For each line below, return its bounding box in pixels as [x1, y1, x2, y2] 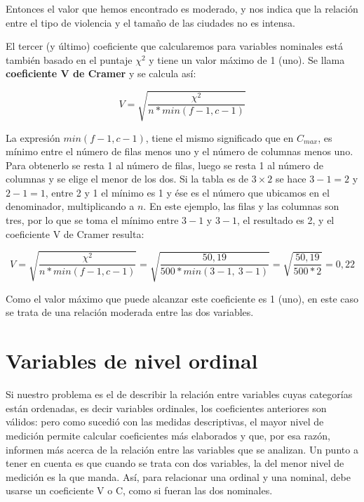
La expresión [6, 130, 60, 145]
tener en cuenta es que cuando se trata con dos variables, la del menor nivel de [6, 456, 344, 470]
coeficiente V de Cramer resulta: [6, 226, 144, 241]
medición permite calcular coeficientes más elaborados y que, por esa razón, [6, 428, 330, 442]
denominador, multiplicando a [6, 199, 135, 213]
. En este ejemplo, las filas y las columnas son [143, 199, 339, 213]
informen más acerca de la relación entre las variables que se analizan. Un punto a [6, 442, 358, 456]
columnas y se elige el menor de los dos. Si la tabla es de [6, 171, 249, 186]
